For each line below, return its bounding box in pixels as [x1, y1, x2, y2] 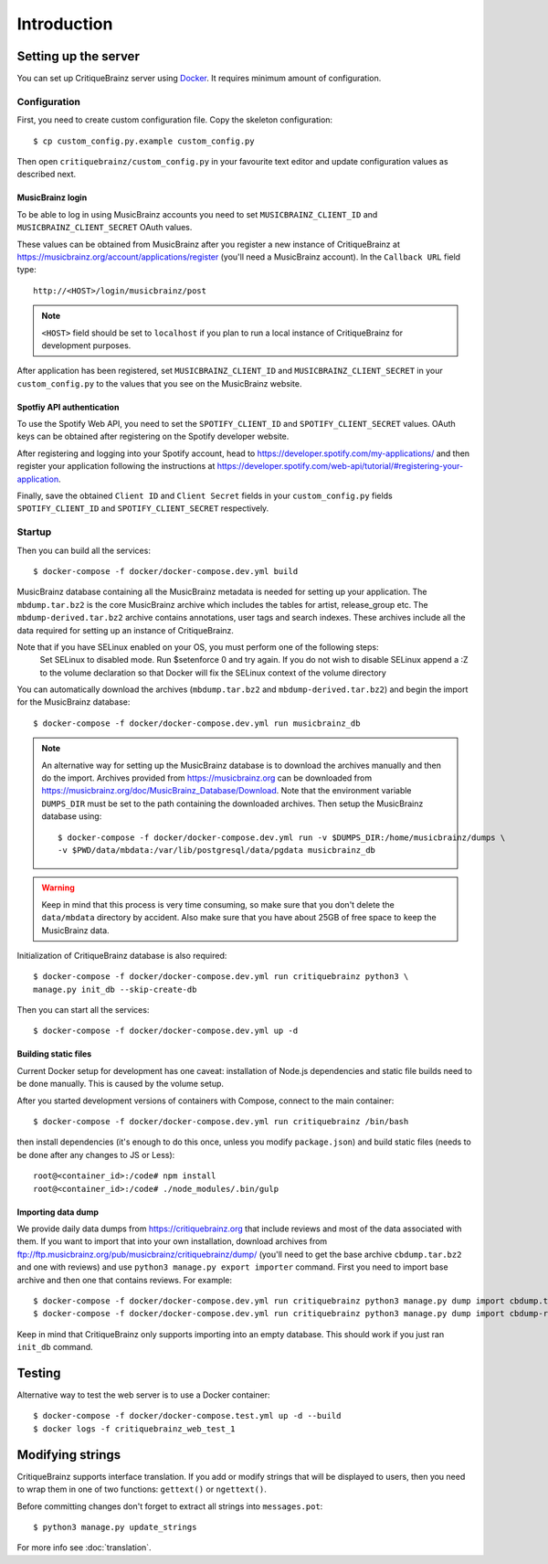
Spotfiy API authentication [16, 401, 120, 412]
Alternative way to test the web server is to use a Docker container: [16, 1389, 270, 1400]
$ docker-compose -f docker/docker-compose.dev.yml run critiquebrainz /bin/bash [33, 1116, 409, 1127]
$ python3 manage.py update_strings [33, 1522, 197, 1532]
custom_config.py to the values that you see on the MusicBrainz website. [16, 378, 302, 388]
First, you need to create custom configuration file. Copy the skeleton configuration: [16, 114, 333, 125]
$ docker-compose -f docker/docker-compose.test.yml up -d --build [33, 1410, 342, 1421]
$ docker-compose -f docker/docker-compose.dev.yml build [33, 566, 299, 576]
